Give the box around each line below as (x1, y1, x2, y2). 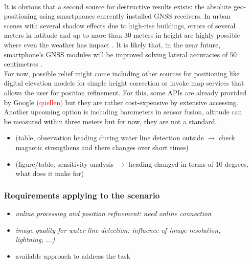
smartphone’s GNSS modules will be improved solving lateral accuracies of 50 (4, 49, 237, 59)
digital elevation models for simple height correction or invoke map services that (4, 78, 244, 88)
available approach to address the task (15, 250, 131, 261)
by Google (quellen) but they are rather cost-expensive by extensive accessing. (4, 97, 238, 107)
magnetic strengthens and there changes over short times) (15, 142, 189, 152)
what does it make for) (15, 168, 84, 178)
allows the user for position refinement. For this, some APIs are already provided (4, 87, 247, 97)
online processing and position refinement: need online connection (15, 208, 211, 218)
